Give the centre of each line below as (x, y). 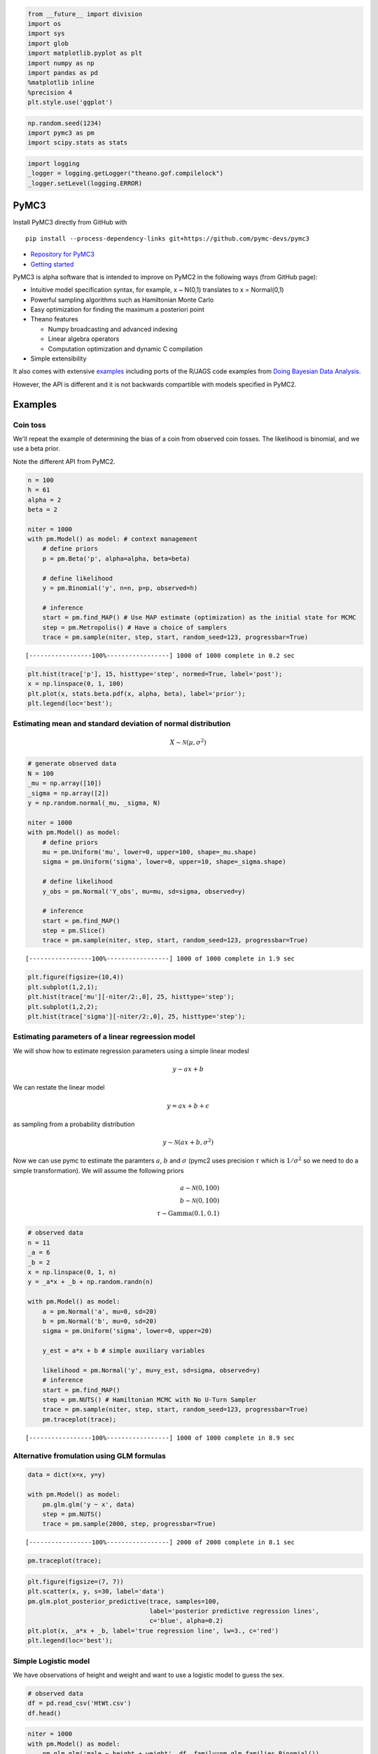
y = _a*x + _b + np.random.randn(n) (91, 1282)
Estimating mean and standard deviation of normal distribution (122, 724)
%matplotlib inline (61, 83)
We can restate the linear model (59, 1087)
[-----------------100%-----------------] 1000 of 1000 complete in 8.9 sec (160, 1438)
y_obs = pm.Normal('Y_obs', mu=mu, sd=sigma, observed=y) (144, 891)
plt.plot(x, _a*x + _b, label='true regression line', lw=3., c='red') (153, 1631)
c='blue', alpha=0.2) (187, 1621)
